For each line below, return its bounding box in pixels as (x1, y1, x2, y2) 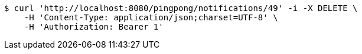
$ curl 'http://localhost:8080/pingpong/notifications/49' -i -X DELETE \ (4, 3, 358, 13)
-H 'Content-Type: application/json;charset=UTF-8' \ (24, 13, 278, 22)
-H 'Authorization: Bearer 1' (24, 22, 164, 31)
